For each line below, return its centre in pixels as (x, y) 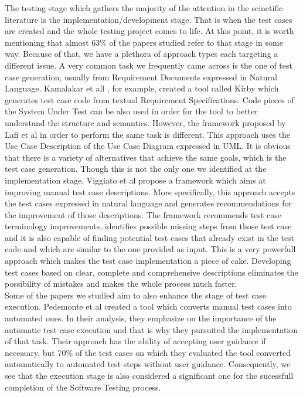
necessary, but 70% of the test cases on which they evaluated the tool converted (148, 352)
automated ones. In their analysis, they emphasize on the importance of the (141, 318)
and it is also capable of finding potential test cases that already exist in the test (150, 237)
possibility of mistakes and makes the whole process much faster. (121, 284)
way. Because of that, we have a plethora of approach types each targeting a (142, 54)
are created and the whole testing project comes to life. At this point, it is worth (149, 31)
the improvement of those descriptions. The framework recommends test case (143, 214)
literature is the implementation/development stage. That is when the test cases (149, 19)
